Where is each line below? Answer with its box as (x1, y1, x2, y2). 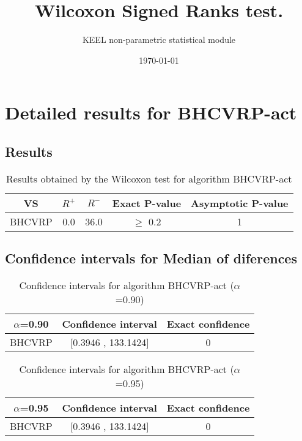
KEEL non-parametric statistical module (82, 33, 236, 46)
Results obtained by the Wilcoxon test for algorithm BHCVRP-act (6, 171, 292, 186)
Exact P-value (112, 195, 182, 210)
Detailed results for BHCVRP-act (5, 100, 297, 125)
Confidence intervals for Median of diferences (5, 249, 297, 268)
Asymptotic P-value (191, 195, 289, 210)
